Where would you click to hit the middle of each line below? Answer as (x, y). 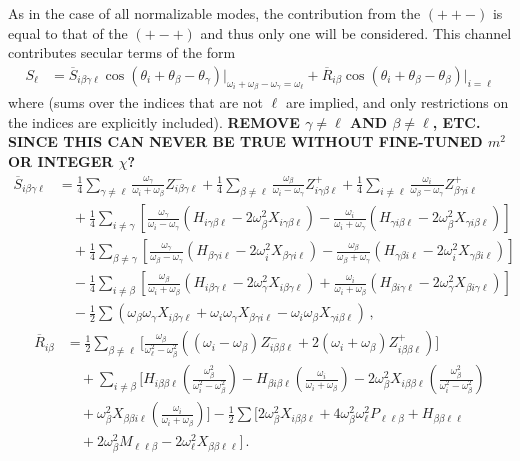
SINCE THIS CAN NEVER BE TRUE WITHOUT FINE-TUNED (245, 141)
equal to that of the (68, 32)
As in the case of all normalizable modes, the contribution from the (214, 13)
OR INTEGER (61, 161)
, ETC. (456, 121)
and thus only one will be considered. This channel (356, 32)
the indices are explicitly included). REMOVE (154, 121)
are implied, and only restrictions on (397, 102)
